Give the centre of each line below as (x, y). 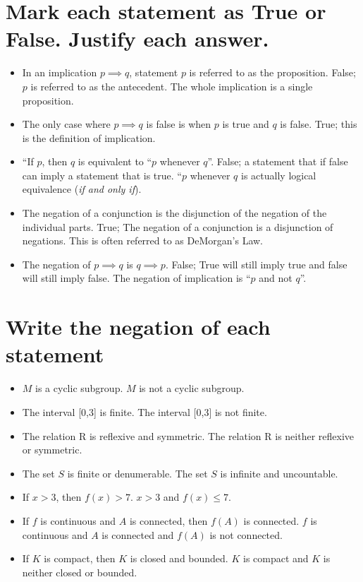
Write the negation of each (138, 327)
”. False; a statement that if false (278, 161)
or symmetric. (52, 450)
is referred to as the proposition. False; (272, 72)
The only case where (66, 124)
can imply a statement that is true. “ (102, 175)
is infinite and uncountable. (279, 473)
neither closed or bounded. (80, 572)
